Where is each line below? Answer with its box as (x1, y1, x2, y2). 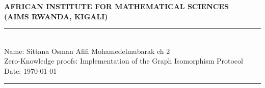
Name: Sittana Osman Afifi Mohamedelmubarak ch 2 (4, 45, 170, 56)
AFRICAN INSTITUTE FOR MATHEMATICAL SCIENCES (4, 1, 229, 11)
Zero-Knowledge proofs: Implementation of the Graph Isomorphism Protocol (4, 55, 243, 66)
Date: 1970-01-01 (4, 65, 57, 76)
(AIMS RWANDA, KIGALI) (4, 11, 108, 21)
